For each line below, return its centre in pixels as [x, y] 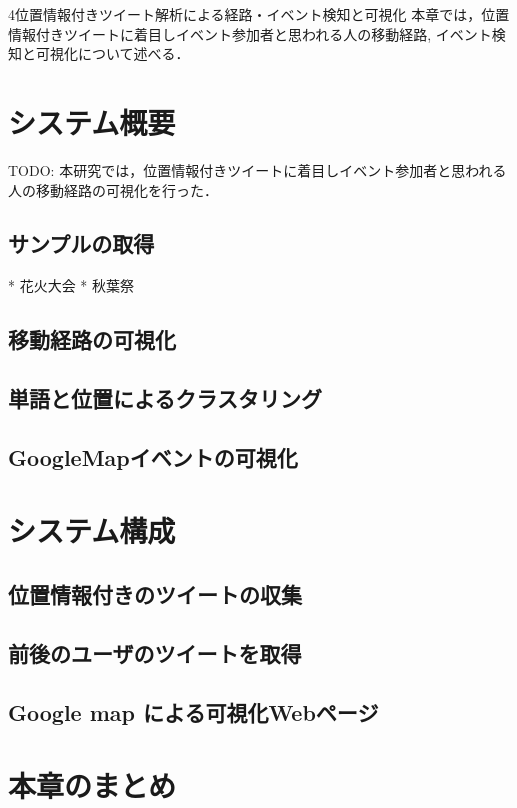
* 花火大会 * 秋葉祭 [71, 285]
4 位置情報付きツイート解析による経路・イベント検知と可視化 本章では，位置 [259, 14]
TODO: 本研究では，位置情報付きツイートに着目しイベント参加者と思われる [257, 169]
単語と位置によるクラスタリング [165, 398]
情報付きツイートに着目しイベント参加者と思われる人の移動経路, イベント [250, 33]
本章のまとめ [92, 785]
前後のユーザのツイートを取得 [155, 652]
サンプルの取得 [81, 243]
